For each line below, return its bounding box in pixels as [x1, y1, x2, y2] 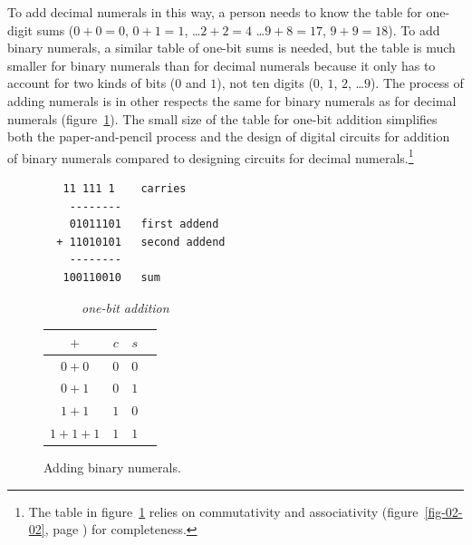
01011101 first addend [69, 218, 219, 231]
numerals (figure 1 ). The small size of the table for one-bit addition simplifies [7, 109, 438, 128]
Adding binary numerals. [43, 458, 181, 477]
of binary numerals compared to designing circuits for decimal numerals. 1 [7, 145, 414, 167]
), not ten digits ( [217, 73, 313, 92]
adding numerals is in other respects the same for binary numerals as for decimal [7, 91, 457, 110]
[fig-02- [424, 501, 463, 521]
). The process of [370, 73, 464, 92]
